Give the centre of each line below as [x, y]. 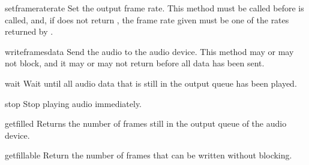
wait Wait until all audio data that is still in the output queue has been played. [151, 83]
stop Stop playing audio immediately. [73, 103]
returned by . [29, 31]
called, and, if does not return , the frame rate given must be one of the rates [147, 19]
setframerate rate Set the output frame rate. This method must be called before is [154, 8]
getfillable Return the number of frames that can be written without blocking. [148, 155]
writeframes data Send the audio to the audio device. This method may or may [149, 51]
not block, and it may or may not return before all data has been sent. [135, 63]
